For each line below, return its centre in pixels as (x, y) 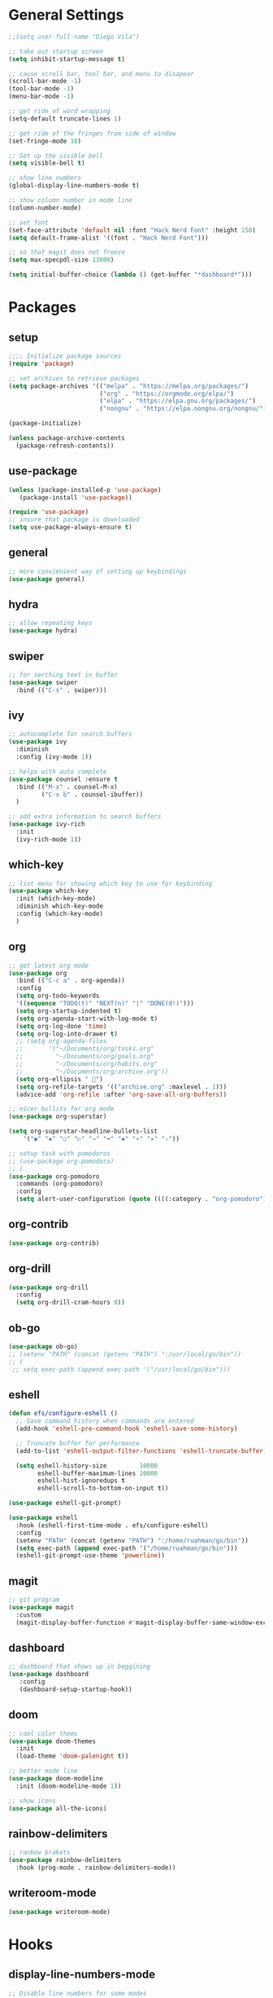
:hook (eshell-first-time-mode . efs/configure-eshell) (112, 1525)
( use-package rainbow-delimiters (65, 1860)
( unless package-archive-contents (67, 438)
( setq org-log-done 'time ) (61, 1026)
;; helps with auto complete (58, 772)
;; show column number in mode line (70, 200)
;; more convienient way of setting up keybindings (97, 571)
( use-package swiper (43, 682)
